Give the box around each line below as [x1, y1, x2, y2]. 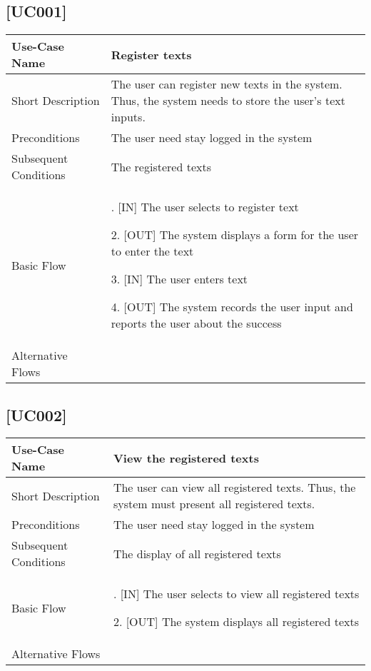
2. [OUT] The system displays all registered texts [113, 613, 360, 630]
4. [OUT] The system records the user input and [111, 298, 353, 316]
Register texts [111, 46, 192, 63]
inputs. [111, 109, 146, 126]
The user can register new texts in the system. [111, 76, 342, 93]
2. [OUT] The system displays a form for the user [111, 226, 359, 243]
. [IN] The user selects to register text [111, 198, 299, 216]
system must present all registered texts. [113, 495, 315, 513]
